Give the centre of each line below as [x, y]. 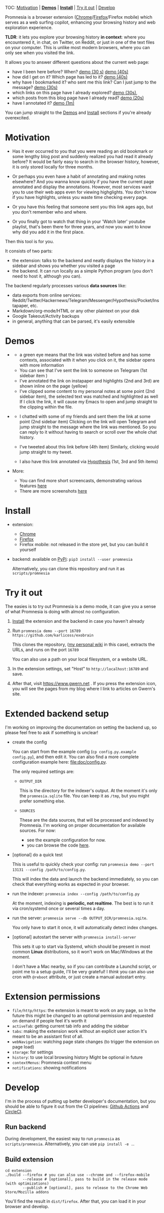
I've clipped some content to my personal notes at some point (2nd [87, 391]
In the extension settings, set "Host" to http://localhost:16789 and [80, 668]
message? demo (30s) [35, 87]
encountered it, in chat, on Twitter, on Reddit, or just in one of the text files [80, 42]
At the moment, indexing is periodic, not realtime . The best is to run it [82, 903]
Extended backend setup [57, 713]
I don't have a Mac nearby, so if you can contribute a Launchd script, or [84, 966]
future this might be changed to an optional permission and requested [82, 1015]
